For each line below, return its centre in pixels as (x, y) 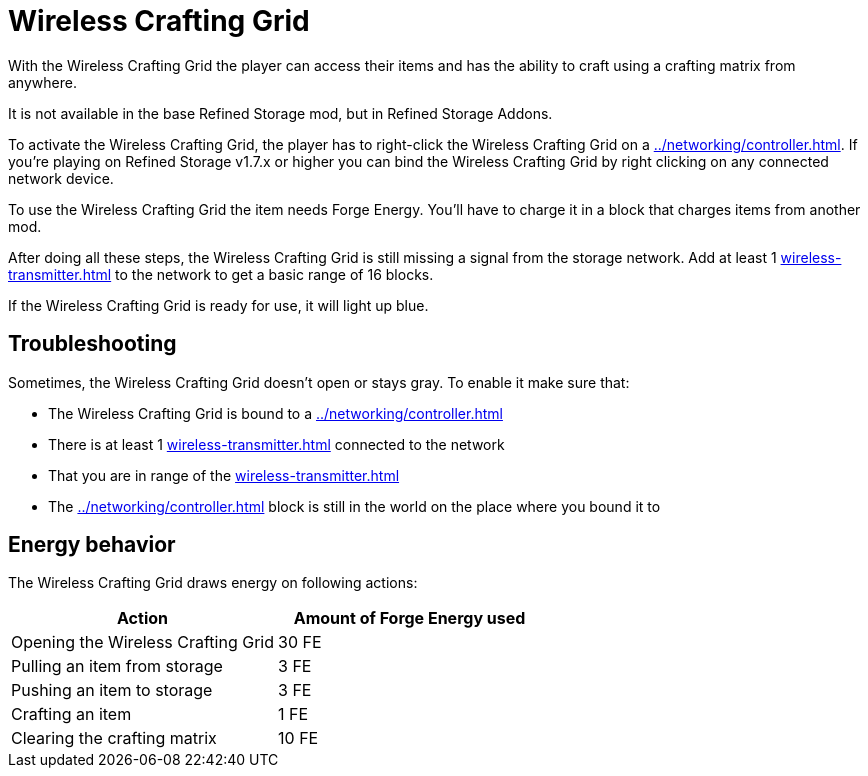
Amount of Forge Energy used (409, 618)
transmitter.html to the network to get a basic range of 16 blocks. (221, 274)
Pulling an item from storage (117, 666)
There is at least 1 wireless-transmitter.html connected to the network (276, 444)
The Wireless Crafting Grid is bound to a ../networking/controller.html (275, 413)
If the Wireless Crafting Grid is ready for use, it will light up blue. (218, 305)
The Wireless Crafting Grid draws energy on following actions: (213, 583)
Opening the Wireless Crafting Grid (143, 642)
